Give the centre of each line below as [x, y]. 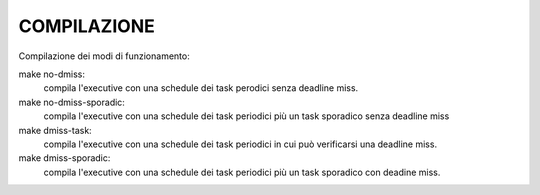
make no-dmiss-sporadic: [71, 102]
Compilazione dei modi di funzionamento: [104, 56]
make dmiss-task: [55, 130]
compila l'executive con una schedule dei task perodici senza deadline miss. [201, 88]
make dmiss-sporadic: [64, 158]
